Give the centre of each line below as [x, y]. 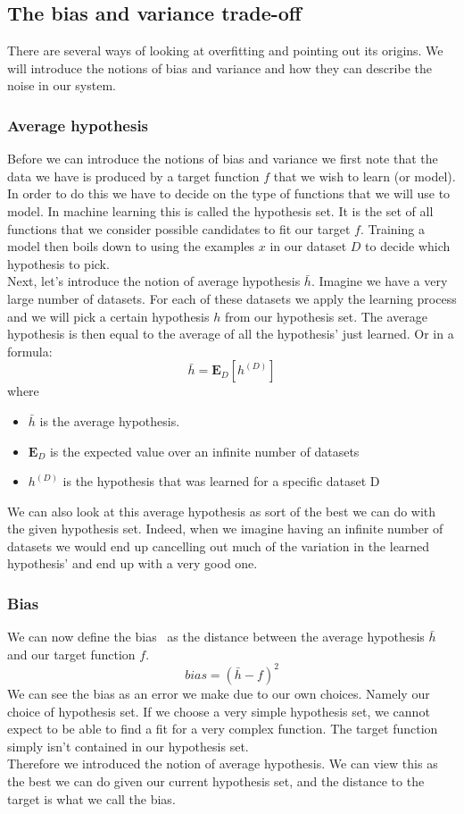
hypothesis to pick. [58, 263]
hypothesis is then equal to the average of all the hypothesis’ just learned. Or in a [231, 334]
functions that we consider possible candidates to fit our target [179, 228]
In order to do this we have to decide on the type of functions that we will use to [229, 193]
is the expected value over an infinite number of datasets [204, 451]
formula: [30, 351]
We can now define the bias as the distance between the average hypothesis [216, 637]
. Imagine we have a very [379, 281]
